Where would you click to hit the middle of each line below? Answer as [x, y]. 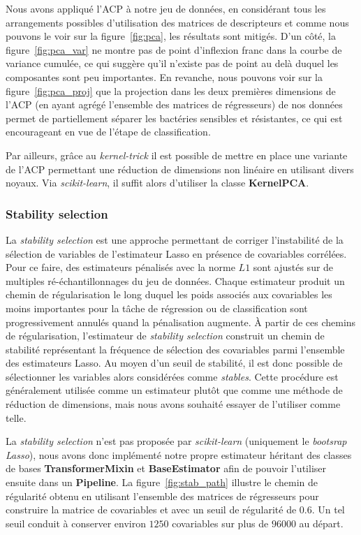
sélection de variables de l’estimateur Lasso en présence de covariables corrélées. [176, 253]
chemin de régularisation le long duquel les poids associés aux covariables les [169, 294]
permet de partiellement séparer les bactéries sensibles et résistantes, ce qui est [174, 118]
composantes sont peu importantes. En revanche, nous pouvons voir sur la [164, 76]
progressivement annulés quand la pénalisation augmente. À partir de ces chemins [181, 322]
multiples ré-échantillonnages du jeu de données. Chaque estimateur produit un [175, 280]
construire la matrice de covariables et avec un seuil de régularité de [151, 510]
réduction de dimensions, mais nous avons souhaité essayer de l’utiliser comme [173, 404]
